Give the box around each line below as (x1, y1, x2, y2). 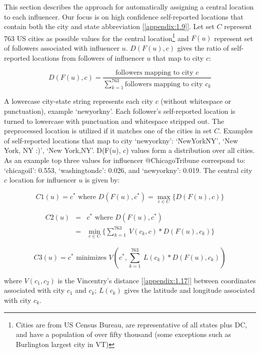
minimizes (76, 254, 106, 261)
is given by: (84, 174, 120, 185)
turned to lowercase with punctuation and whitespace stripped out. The (4, 115, 224, 126)
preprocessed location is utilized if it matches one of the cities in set (4, 125, 212, 136)
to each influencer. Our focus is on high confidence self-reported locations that (4, 11, 243, 22)
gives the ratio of (177, 43, 229, 53)
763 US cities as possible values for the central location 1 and (4, 31, 189, 43)
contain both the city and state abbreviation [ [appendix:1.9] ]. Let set (4, 21, 214, 32)
